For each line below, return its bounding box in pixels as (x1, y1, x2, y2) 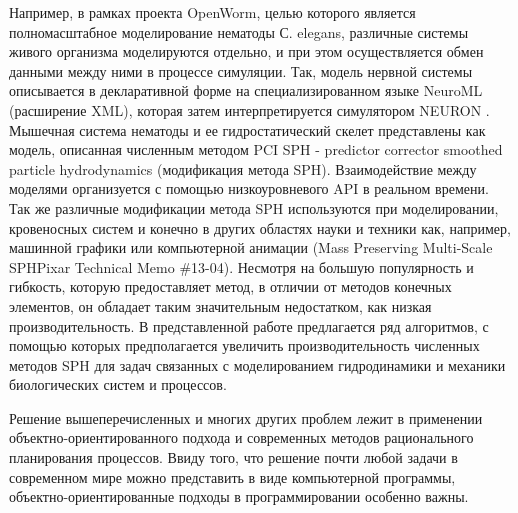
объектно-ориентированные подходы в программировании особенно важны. (9, 486, 469, 507)
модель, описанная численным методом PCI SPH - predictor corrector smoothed (9, 139, 503, 160)
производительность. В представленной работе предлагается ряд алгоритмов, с (9, 315, 489, 336)
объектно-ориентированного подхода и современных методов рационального (9, 427, 474, 448)
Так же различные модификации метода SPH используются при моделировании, (9, 197, 499, 218)
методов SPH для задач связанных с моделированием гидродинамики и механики (9, 354, 506, 375)
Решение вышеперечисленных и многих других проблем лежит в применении (9, 407, 483, 428)
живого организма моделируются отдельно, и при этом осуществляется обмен (9, 41, 484, 62)
